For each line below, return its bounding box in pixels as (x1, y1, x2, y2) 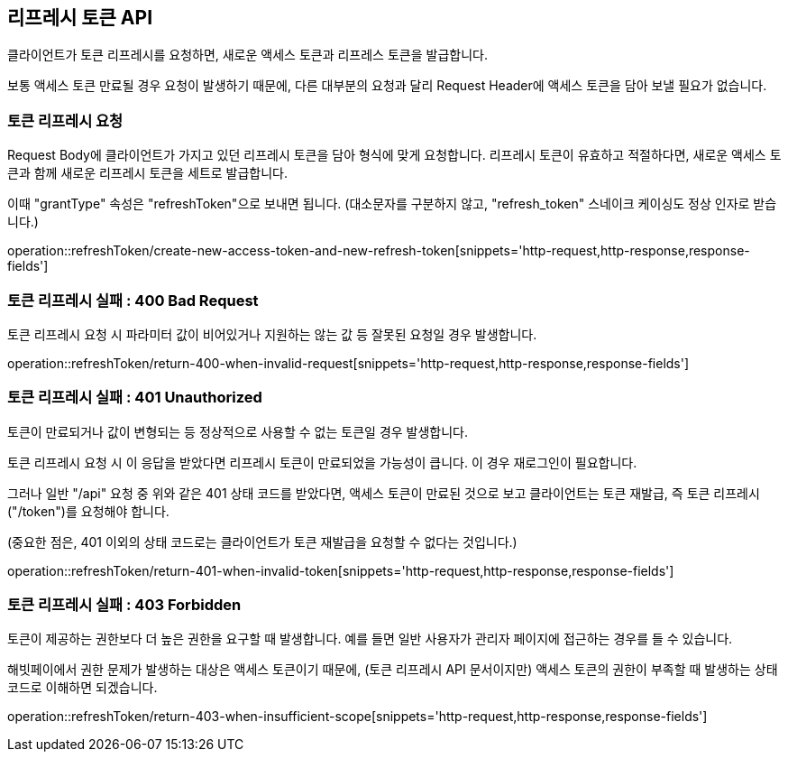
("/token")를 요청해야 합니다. (7, 503, 170, 519)
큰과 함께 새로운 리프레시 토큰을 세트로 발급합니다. (7, 165, 289, 181)
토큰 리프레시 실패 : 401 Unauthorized (7, 388, 262, 407)
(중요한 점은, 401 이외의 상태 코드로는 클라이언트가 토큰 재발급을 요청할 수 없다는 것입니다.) (7, 533, 518, 550)
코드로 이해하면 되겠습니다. (7, 680, 158, 696)
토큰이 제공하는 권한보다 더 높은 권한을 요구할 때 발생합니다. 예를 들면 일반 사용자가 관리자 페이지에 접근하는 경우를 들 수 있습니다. (7, 631, 733, 647)
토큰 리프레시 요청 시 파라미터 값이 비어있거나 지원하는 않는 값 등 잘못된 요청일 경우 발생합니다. (7, 326, 537, 342)
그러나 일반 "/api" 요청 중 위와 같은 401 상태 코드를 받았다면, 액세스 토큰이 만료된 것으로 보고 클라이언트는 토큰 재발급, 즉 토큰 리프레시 (7, 485, 760, 501)
